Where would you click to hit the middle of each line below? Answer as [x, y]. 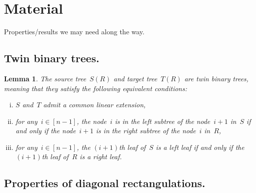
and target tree [135, 78]
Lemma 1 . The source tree [45, 78]
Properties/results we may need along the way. [74, 32]
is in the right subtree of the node [146, 131]
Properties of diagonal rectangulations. [105, 183]
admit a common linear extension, [94, 105]
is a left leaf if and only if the [200, 147]
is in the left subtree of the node [162, 121]
